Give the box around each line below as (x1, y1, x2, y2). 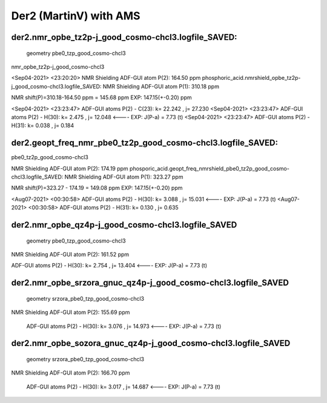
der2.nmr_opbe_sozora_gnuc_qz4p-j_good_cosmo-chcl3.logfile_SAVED (11, 338, 291, 349)
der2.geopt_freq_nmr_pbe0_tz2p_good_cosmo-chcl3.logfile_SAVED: (11, 138, 279, 148)
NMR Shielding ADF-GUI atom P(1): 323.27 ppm (64, 173, 183, 180)
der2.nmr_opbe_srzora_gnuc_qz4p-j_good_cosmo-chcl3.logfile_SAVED (11, 278, 289, 288)
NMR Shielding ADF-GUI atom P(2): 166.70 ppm (11, 369, 130, 376)
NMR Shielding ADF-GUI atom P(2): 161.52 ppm (11, 251, 130, 258)
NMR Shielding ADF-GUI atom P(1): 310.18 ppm (102, 82, 219, 90)
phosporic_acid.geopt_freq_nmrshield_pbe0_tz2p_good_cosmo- (129, 165, 290, 172)
